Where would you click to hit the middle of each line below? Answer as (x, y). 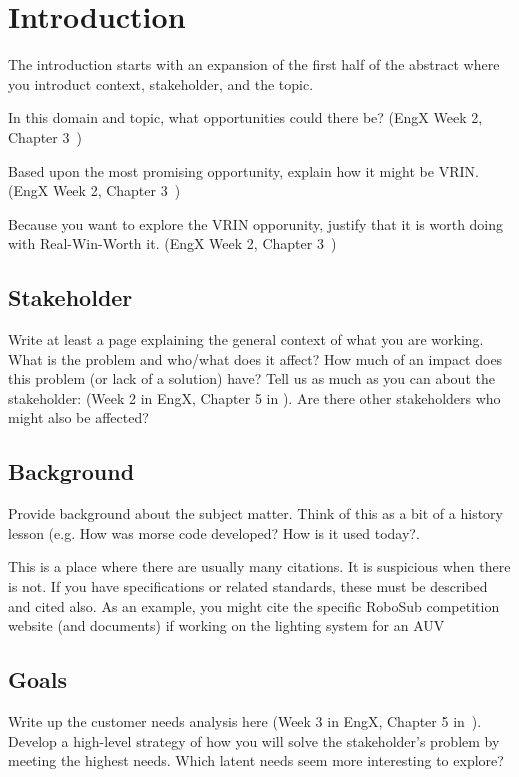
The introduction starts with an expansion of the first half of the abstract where (254, 64)
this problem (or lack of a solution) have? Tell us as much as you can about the (251, 378)
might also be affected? (78, 417)
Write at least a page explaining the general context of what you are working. (246, 339)
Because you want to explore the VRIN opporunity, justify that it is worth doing (256, 223)
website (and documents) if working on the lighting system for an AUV (226, 625)
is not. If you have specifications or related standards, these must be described (248, 586)
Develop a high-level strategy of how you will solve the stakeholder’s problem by (254, 740)
